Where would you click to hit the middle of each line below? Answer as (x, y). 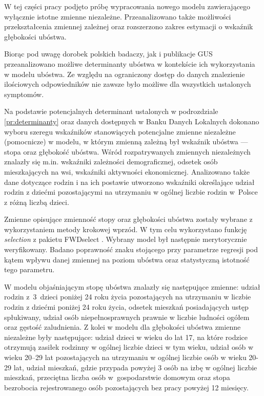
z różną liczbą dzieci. (37, 202)
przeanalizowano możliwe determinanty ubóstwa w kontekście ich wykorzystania (130, 63)
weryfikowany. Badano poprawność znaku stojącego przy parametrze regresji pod (131, 249)
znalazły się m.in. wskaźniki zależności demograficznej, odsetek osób (111, 162)
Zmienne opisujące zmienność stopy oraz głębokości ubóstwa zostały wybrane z (128, 219)
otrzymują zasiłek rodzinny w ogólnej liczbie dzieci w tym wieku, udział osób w (129, 347)
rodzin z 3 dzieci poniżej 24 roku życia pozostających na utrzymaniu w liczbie (128, 297)
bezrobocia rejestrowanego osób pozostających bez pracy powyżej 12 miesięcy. (126, 387)
